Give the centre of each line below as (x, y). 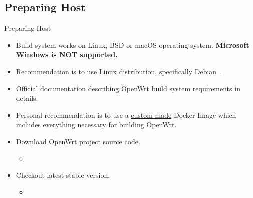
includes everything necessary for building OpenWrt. (96, 124)
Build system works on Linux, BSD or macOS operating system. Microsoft (133, 45)
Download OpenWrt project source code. (78, 141)
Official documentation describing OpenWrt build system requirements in (128, 88)
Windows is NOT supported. (67, 55)
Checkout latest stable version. (63, 175)
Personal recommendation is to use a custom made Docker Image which (126, 114)
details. (27, 98)
